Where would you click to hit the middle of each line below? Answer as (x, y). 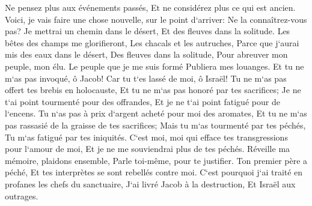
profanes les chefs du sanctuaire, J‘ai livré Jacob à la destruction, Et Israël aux (150, 183)
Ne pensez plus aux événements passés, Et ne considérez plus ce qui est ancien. (150, 7)
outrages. (22, 195)
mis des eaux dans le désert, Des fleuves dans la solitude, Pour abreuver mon (146, 54)
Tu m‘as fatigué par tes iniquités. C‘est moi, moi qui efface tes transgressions (146, 137)
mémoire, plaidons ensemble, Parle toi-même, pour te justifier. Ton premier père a (156, 160)
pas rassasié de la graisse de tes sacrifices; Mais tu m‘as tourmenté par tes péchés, (155, 125)
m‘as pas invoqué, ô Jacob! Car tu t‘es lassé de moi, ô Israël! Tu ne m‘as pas (146, 78)
